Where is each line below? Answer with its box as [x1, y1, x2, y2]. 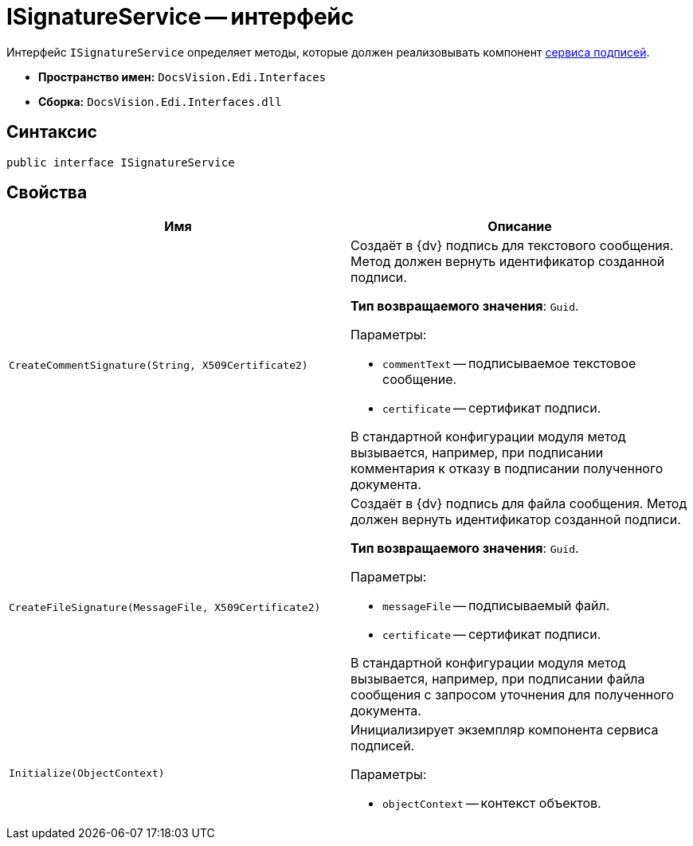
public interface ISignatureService [6, 155, 235, 169]
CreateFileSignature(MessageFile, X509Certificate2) [9, 601, 321, 613]
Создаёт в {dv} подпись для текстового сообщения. [350, 237, 674, 254]
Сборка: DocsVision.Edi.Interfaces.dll [38, 94, 282, 108]
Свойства [6, 182, 88, 203]
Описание [487, 218, 552, 235]
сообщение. [382, 371, 457, 388]
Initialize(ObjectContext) [9, 766, 165, 779]
